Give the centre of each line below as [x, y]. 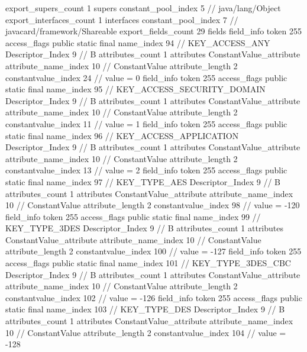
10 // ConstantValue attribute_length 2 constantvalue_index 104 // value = [146, 332]
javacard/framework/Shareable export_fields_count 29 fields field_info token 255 [153, 31]
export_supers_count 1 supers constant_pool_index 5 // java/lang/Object [143, 8]
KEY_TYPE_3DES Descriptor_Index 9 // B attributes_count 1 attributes [145, 228]
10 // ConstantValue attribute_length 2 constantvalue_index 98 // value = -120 [153, 205]
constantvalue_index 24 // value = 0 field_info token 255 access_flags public [146, 77]
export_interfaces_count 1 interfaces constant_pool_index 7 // [122, 19]
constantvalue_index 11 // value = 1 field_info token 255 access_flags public [146, 123]
